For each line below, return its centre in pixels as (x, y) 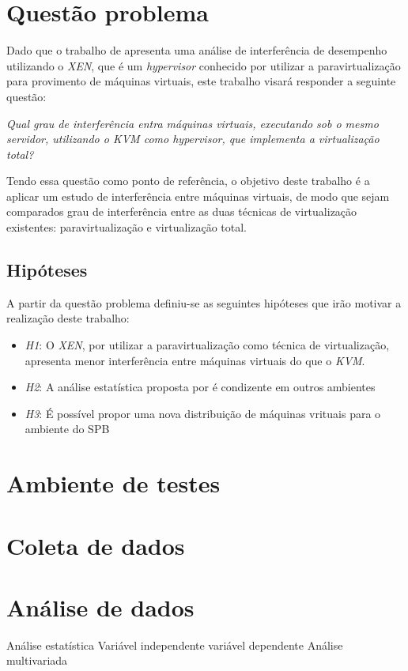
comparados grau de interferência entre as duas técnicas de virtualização (182, 211)
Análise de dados (100, 607)
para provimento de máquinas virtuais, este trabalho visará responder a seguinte (201, 81)
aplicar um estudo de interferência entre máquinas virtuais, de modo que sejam (198, 196)
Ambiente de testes (113, 483)
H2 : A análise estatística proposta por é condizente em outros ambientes (200, 387)
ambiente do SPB (67, 429)
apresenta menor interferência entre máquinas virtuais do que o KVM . (195, 360)
